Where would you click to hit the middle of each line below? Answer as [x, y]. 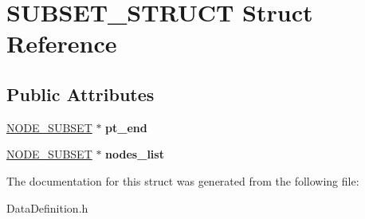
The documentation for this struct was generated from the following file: [183, 180]
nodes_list [135, 154]
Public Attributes [80, 94]
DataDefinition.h [47, 207]
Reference [62, 43]
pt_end [126, 127]
